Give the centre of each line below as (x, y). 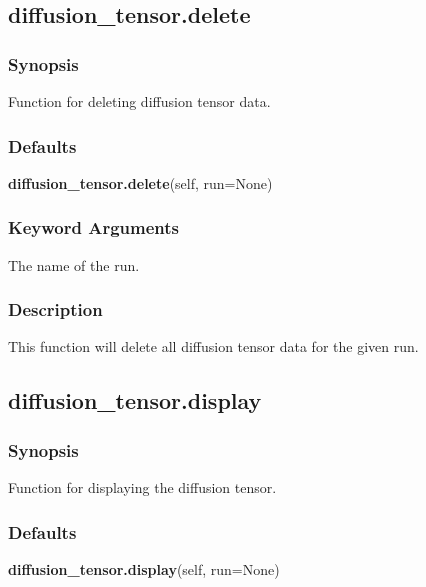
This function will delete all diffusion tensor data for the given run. (213, 346)
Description (55, 309)
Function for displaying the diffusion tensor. (142, 487)
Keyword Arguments (94, 227)
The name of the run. (74, 264)
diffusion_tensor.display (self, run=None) (144, 568)
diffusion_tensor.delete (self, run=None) (140, 182)
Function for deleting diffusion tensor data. (139, 101)
